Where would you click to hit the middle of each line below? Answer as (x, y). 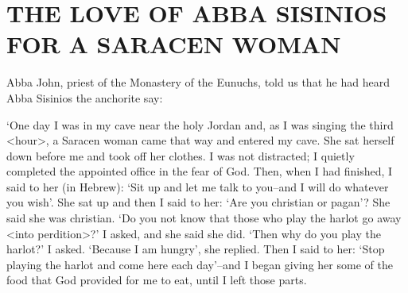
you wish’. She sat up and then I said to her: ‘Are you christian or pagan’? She (198, 202)
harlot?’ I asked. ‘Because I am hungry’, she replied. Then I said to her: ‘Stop (196, 249)
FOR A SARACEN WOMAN (174, 44)
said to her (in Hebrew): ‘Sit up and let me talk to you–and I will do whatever (198, 186)
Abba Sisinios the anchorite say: (85, 97)
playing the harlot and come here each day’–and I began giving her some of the (200, 264)
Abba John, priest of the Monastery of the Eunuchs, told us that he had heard (198, 82)
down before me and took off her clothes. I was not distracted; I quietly (181, 155)
